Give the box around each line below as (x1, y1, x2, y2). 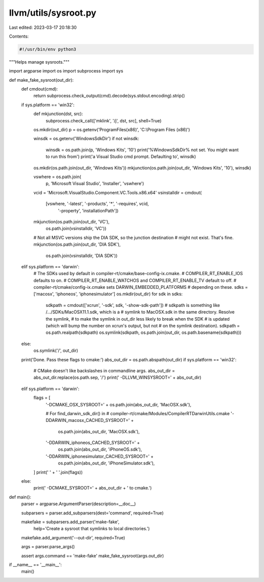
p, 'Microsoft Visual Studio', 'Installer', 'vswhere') (45, 181, 144, 186)
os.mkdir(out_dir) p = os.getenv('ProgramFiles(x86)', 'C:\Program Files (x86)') (33, 127, 190, 133)
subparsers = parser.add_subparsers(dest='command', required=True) (21, 510, 164, 516)
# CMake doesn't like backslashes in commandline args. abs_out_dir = (33, 368, 176, 373)
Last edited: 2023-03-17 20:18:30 (9, 24, 77, 30)
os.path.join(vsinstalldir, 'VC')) (45, 226, 107, 232)
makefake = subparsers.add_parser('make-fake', (21, 519, 120, 525)
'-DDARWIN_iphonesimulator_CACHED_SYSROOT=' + (45, 453, 154, 459)
